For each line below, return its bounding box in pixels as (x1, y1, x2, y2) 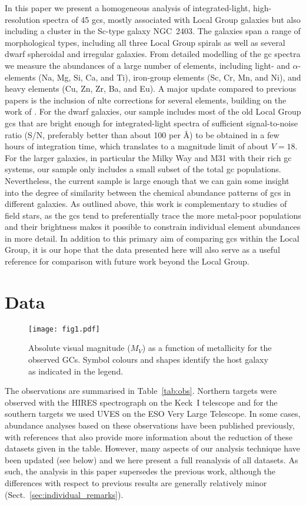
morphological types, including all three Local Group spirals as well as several (5, 36, 285, 48)
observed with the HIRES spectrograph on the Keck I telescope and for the (5, 396, 278, 408)
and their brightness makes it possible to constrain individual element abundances (5, 220, 301, 233)
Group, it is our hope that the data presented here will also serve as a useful (5, 243, 280, 256)
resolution (5, 13, 41, 25)
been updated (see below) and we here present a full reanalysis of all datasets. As (5, 453, 298, 466)
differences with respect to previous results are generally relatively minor (5, 476, 267, 489)
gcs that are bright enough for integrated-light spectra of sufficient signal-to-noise (5, 116, 298, 129)
